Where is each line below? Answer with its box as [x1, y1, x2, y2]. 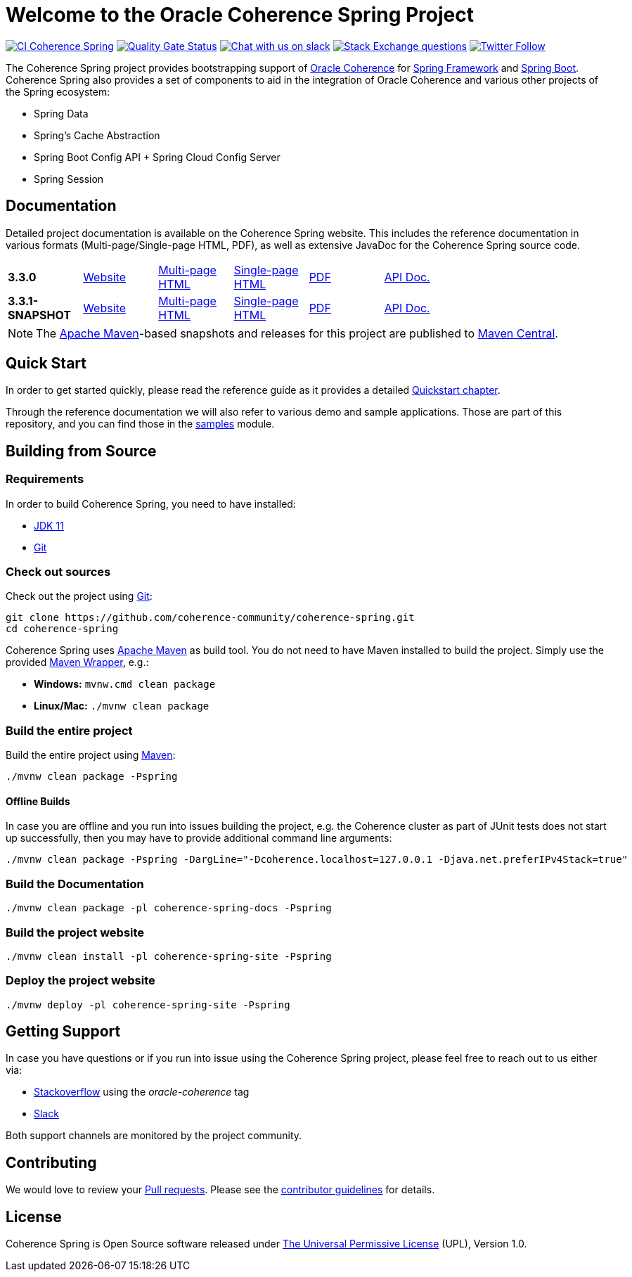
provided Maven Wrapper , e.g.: [6, 656, 149, 669]
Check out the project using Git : [6, 590, 153, 603]
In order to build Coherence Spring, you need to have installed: [6, 497, 296, 510]
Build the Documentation [6, 876, 144, 891]
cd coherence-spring [6, 623, 119, 635]
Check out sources [6, 565, 111, 579]
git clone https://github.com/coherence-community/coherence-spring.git [6, 612, 415, 624]
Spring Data [34, 107, 89, 120]
